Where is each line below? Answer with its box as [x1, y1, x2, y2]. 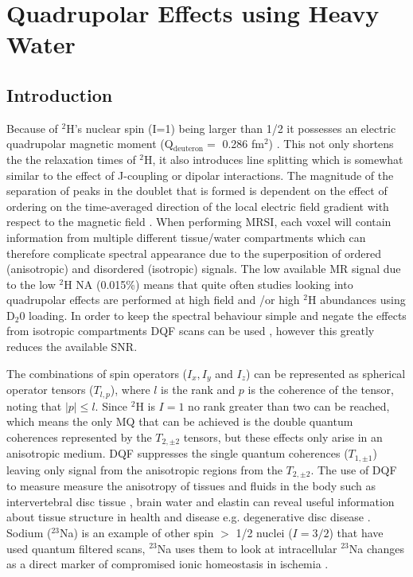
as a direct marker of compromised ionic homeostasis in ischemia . [6, 556, 329, 572]
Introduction [6, 82, 113, 107]
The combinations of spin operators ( [6, 365, 188, 381]
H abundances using [308, 291, 406, 308]
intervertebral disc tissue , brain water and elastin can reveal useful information [6, 493, 395, 509]
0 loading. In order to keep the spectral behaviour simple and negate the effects [19, 306, 407, 323]
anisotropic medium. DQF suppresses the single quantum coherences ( [6, 445, 349, 462]
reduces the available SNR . [6, 338, 138, 355]
